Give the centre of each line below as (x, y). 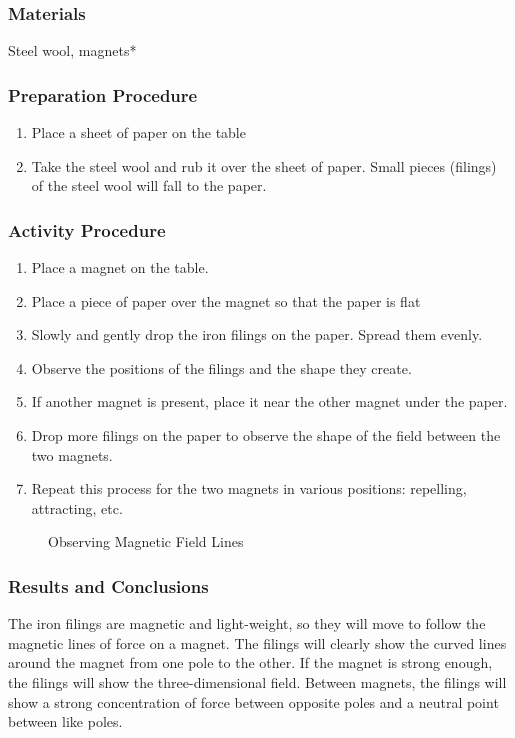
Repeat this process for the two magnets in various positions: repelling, (249, 488)
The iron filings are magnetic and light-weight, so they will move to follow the (247, 623)
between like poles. (65, 721)
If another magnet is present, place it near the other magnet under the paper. (269, 401)
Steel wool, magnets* (72, 50)
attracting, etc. (77, 507)
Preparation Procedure (103, 94)
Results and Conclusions (108, 585)
